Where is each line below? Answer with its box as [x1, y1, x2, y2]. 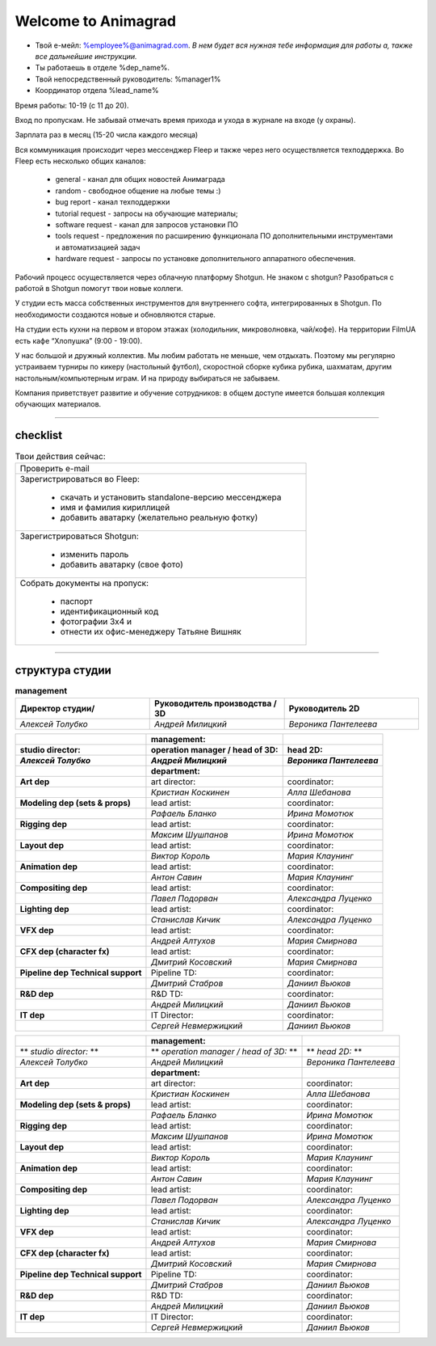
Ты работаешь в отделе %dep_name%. [35, 63, 170, 73]
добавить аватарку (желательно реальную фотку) [60, 512, 258, 523]
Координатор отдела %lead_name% [35, 86, 159, 95]
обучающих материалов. [15, 399, 102, 409]
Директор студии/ [19, 703, 95, 714]
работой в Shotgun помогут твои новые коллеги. [15, 283, 183, 293]
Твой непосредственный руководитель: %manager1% [35, 74, 221, 84]
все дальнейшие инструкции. [35, 51, 137, 61]
